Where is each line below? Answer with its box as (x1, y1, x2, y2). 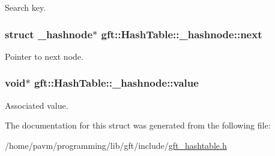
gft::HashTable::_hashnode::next (101, 26, 262, 41)
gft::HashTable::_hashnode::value (34, 75, 199, 90)
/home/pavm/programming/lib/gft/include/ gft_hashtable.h (5, 139, 227, 151)
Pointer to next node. (5, 50, 83, 62)
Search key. (5, 1, 46, 13)
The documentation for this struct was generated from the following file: (5, 119, 271, 131)
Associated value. (5, 99, 68, 111)
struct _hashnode (5, 26, 93, 41)
